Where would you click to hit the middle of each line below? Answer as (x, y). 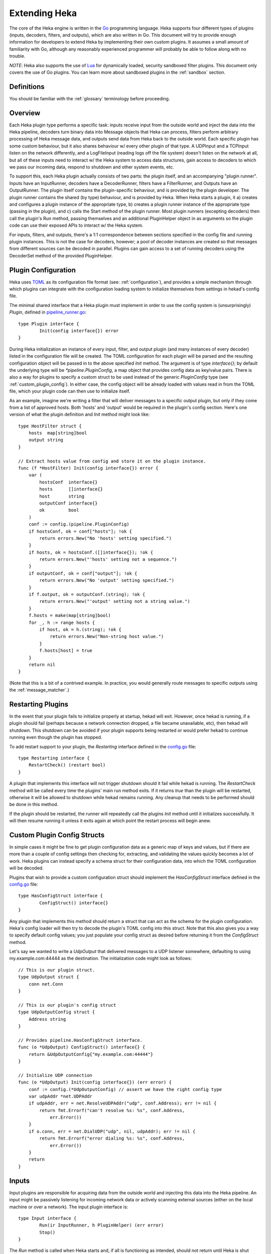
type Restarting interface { (54, 758)
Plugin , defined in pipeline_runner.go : (48, 312)
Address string (47, 1019)
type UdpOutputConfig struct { (57, 1012)
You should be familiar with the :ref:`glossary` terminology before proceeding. (90, 98)
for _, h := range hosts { (62, 622)
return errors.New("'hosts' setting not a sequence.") (108, 560)
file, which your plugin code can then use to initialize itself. (70, 391)
